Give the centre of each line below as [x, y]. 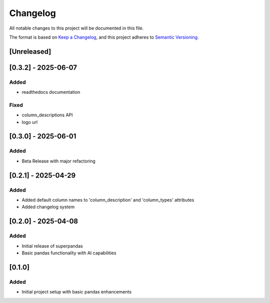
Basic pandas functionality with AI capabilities [69, 253]
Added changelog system [48, 207]
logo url [29, 122]
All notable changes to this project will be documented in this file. [76, 28]
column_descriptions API [47, 115]
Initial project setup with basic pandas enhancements [77, 292]
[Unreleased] [30, 51]
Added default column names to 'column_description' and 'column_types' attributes [108, 200]
